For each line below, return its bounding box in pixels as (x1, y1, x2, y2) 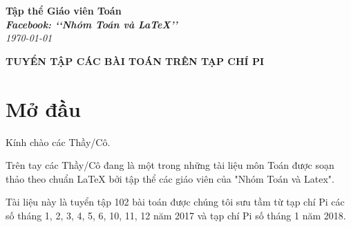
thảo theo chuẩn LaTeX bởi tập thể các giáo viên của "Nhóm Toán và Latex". (6, 171, 334, 185)
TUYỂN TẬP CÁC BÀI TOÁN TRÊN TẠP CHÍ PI (6, 53, 265, 68)
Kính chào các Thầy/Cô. (6, 134, 111, 149)
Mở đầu (6, 94, 81, 122)
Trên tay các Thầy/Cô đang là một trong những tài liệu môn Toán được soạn (6, 158, 334, 172)
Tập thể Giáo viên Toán (6, 3, 122, 17)
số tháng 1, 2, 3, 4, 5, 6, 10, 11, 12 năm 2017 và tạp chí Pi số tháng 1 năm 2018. (6, 208, 346, 222)
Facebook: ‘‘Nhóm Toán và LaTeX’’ (6, 17, 178, 31)
